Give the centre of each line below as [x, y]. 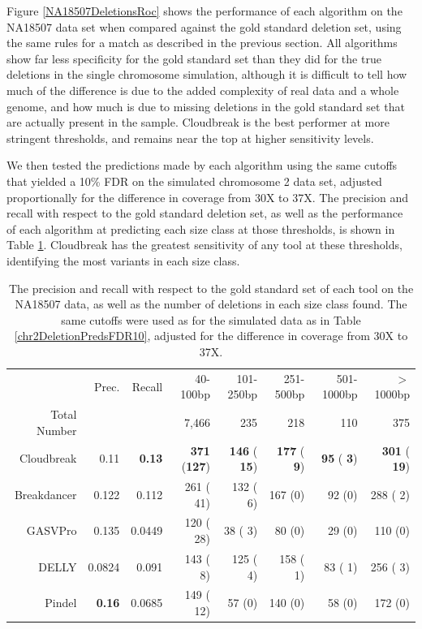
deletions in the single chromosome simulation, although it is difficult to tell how [207, 74]
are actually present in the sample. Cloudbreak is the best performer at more [198, 122]
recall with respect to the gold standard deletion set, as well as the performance [205, 213]
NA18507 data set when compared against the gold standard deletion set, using [204, 26]
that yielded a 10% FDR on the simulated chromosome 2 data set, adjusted [194, 181]
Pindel [61, 603]
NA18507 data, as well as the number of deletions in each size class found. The [211, 304]
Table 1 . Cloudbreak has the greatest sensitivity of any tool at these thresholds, [205, 245]
